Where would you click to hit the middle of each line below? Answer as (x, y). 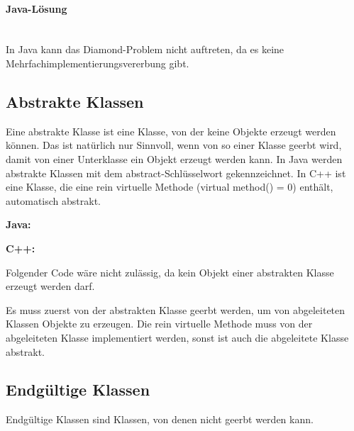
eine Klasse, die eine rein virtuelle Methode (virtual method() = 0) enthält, (170, 187)
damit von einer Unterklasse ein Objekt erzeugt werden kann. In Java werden (174, 158)
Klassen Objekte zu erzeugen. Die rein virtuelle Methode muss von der (159, 324)
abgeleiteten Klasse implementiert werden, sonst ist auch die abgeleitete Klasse (177, 337)
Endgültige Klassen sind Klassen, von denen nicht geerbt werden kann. (160, 419)
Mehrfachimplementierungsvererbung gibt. (98, 63)
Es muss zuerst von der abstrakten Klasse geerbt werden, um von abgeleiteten (176, 309)
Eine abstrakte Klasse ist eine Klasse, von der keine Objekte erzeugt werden (171, 131)
